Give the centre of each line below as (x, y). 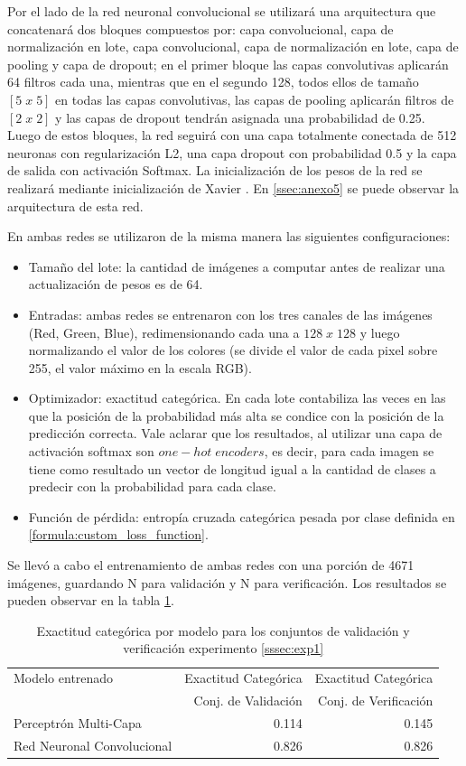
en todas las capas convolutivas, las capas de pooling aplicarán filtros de (255, 99)
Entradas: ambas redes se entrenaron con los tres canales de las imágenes (230, 314)
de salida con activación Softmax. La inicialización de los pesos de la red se (215, 170)
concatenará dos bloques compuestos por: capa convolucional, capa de (200, 28)
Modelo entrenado (64, 678)
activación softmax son (91, 451)
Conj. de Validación (248, 701)
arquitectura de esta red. (75, 206)
